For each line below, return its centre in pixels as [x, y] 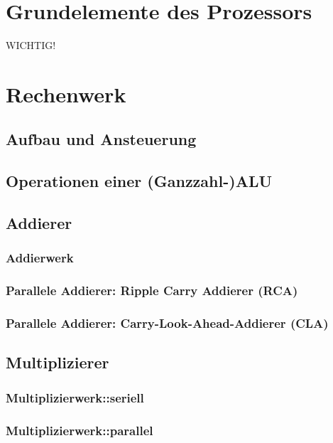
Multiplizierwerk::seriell [75, 397]
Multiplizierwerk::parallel [80, 430]
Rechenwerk [66, 94]
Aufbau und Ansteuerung [101, 139]
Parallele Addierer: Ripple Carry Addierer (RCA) [152, 290]
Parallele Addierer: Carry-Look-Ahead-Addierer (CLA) [167, 323]
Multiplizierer [58, 362]
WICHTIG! [31, 45]
